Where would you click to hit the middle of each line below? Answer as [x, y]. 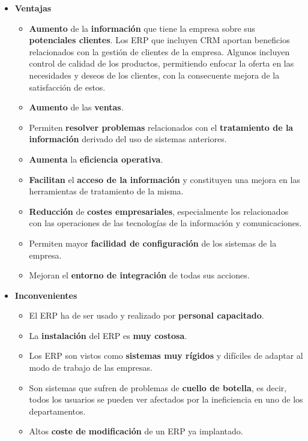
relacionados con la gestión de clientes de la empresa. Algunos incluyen [159, 51]
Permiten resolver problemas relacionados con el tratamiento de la [161, 127]
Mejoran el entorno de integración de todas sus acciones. [139, 275]
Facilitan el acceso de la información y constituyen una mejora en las [165, 179]
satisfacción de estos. [67, 87]
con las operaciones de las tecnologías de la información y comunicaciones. [165, 223]
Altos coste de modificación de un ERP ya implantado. [136, 431]
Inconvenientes [46, 295]
